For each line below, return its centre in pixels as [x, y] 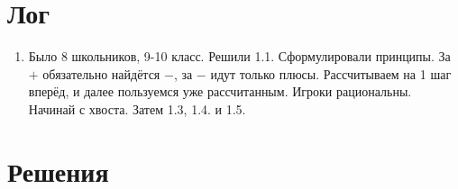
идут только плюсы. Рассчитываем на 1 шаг [331, 73]
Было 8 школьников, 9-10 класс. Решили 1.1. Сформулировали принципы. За [239, 56]
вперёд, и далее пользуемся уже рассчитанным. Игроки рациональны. [220, 91]
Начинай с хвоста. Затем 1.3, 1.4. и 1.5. [137, 108]
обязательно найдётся [101, 73]
